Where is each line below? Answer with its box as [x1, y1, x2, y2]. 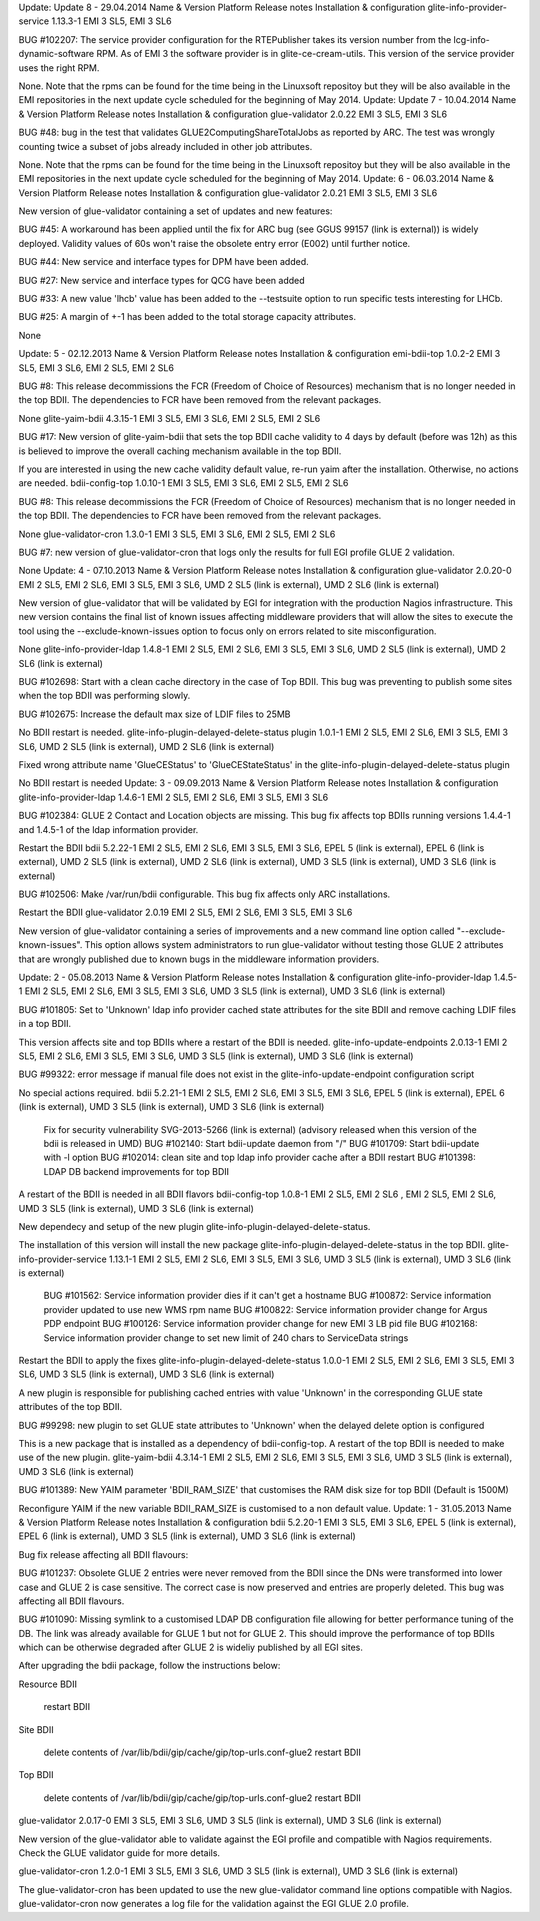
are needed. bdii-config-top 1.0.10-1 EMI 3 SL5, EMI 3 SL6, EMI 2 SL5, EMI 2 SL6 [18, 477, 349, 489]
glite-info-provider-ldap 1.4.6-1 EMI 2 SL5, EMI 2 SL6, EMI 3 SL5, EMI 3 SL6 [18, 791, 329, 803]
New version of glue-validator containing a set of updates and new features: [18, 205, 333, 217]
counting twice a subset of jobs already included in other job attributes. [18, 140, 313, 152]
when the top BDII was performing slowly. [18, 690, 191, 702]
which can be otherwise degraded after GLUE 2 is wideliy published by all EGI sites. [18, 1641, 364, 1654]
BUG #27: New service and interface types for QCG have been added [18, 274, 305, 286]
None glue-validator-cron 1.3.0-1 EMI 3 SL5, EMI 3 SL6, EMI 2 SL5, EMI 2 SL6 [18, 528, 336, 540]
